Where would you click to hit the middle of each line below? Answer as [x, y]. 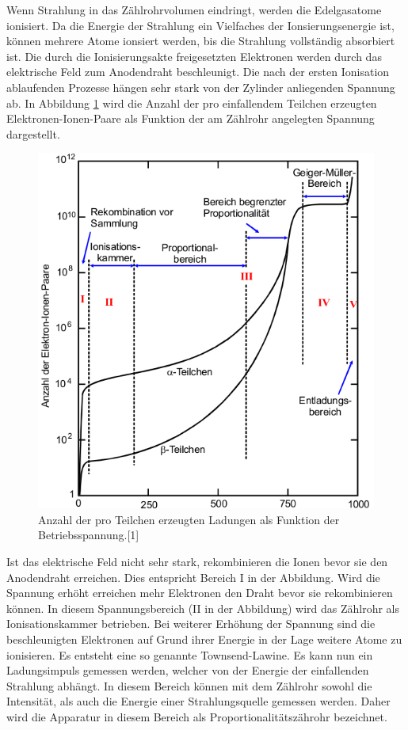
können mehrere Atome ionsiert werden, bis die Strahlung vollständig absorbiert [201, 41]
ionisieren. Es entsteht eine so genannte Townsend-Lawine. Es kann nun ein [190, 654]
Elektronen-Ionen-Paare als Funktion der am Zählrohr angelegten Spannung [191, 118]
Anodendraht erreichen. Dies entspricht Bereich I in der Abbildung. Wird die [193, 577]
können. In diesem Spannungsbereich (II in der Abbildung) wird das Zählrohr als [203, 608]
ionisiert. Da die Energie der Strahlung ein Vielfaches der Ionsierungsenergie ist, [200, 25]
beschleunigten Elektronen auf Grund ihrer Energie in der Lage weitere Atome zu [204, 639]
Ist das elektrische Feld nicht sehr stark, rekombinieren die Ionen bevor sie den [197, 561]
